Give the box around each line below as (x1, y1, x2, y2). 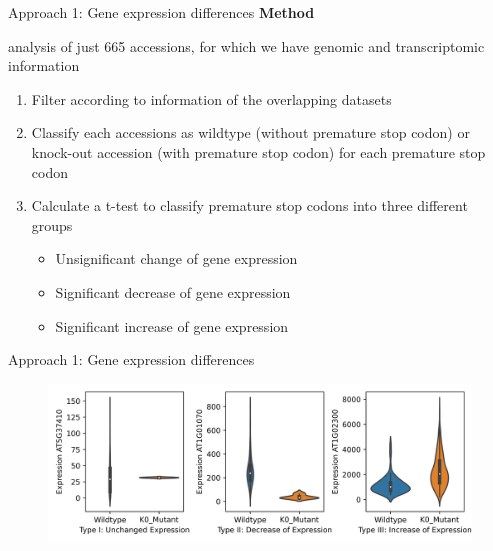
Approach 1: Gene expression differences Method (8, 2, 315, 22)
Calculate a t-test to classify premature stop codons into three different (31, 195, 468, 216)
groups (31, 214, 73, 235)
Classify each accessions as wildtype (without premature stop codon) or (31, 122, 470, 143)
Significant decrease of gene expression (55, 281, 291, 302)
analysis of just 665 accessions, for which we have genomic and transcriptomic (8, 35, 485, 56)
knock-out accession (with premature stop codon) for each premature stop (31, 141, 486, 162)
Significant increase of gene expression (55, 315, 289, 336)
